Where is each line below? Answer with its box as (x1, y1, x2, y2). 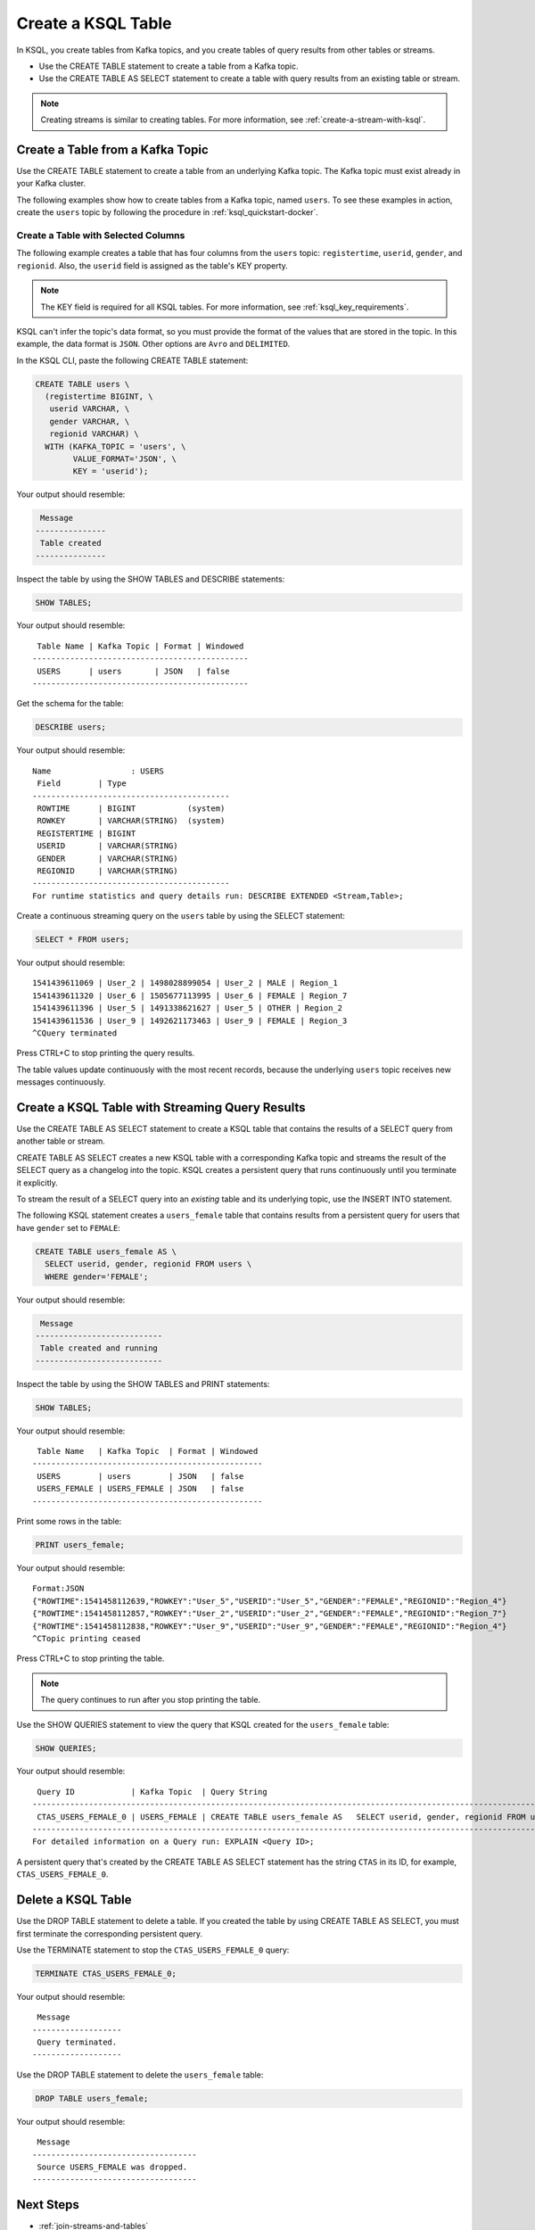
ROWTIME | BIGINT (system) (37, 803, 226, 814)
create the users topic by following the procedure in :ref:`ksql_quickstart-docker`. (16, 207, 318, 218)
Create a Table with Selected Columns (16, 228, 185, 241)
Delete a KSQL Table (16, 1892, 132, 1908)
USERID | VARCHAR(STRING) (37, 841, 178, 851)
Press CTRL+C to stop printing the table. (16, 1653, 165, 1664)
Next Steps (16, 2197, 79, 2212)
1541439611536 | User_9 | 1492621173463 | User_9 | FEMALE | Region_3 (32, 1015, 348, 1026)
